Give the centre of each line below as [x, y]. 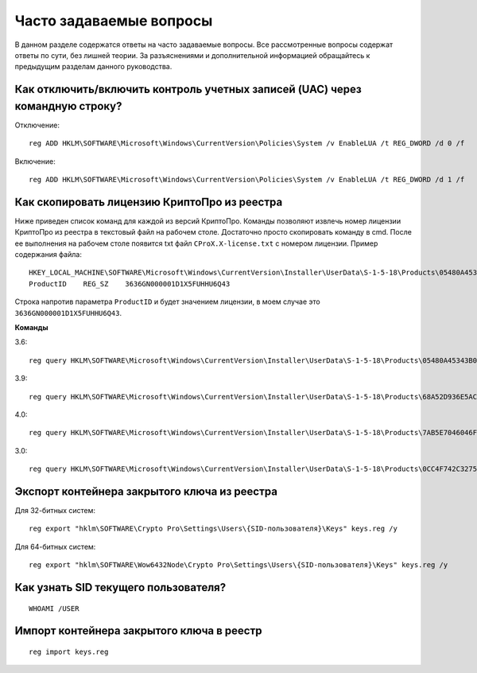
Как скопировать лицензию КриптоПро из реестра [149, 202]
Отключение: [37, 125]
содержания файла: [48, 255]
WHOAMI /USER [54, 608]
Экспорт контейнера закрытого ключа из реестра [146, 491]
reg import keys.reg [69, 652]
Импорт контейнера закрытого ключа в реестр [138, 631]
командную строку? [68, 106]
